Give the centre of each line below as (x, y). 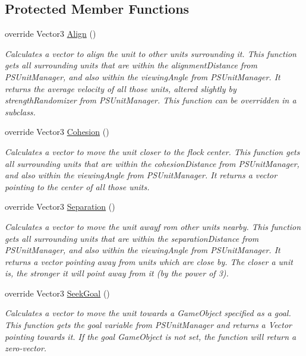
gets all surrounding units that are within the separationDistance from (132, 238)
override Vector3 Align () (51, 34)
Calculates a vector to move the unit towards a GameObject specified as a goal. (148, 313)
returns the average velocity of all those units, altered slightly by (121, 88)
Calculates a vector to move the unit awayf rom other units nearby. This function (153, 226)
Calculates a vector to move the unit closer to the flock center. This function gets (152, 151)
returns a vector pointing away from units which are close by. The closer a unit (149, 261)
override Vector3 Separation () (60, 207)
